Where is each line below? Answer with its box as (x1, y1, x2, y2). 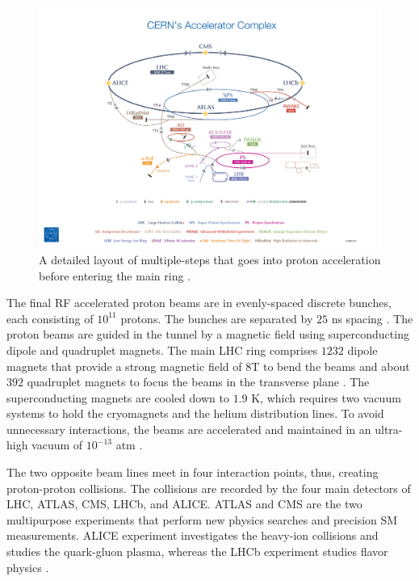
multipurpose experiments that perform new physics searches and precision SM (6, 511, 398, 528)
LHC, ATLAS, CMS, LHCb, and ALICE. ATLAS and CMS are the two (6, 495, 362, 512)
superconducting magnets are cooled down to (6, 389, 229, 406)
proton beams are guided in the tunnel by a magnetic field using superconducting (6, 326, 409, 343)
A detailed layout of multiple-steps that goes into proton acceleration (39, 251, 381, 267)
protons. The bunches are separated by (120, 309, 313, 326)
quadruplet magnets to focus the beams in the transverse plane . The (27, 373, 370, 390)
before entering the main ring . (39, 267, 191, 284)
